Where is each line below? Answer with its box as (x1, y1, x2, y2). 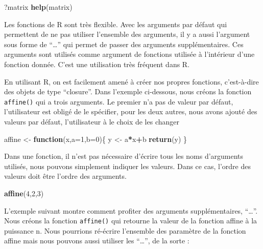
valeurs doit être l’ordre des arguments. (4, 171, 127, 181)
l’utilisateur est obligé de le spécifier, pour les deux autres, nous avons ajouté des (4, 106, 257, 117)
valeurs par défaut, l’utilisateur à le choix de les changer (4, 116, 179, 127)
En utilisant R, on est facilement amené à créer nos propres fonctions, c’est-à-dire (4, 76, 259, 87)
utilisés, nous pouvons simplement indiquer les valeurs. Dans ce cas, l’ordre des (4, 160, 251, 171)
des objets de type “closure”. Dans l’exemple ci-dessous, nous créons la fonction (4, 86, 252, 97)
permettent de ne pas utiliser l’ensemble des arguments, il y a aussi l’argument (4, 29, 250, 39)
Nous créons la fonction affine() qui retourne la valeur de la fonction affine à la (4, 215, 257, 226)
